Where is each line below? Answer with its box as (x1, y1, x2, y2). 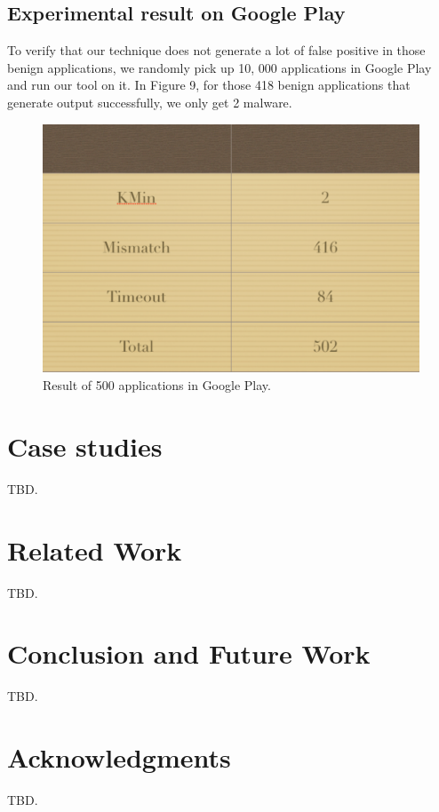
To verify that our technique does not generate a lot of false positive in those (7, 41, 426, 60)
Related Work (7, 531, 182, 568)
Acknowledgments (7, 739, 231, 776)
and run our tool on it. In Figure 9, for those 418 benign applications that (7, 76, 411, 94)
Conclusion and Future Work (7, 635, 371, 672)
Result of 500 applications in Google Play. (43, 376, 271, 394)
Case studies (7, 427, 163, 464)
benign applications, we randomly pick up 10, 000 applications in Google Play (7, 58, 432, 76)
